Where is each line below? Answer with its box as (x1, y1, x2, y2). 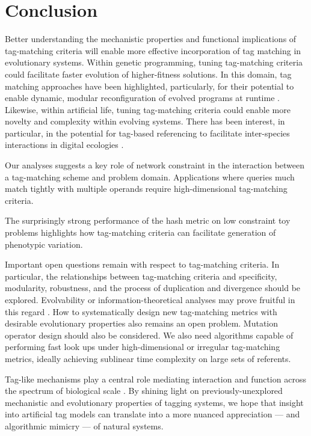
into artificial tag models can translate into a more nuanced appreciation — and (5, 408, 300, 420)
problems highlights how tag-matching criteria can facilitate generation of (5, 226, 276, 239)
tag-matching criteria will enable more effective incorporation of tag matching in (5, 44, 301, 57)
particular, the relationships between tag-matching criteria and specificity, (5, 269, 277, 282)
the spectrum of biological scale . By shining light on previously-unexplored (5, 384, 283, 397)
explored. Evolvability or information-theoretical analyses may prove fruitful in (5, 293, 295, 306)
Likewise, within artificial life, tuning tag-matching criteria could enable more (5, 103, 291, 115)
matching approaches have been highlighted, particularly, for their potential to (5, 79, 294, 92)
